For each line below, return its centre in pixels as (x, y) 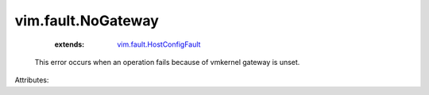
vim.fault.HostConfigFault (159, 44)
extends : (70, 44)
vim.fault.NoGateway (87, 21)
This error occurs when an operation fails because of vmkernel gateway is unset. (167, 62)
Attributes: (32, 80)
